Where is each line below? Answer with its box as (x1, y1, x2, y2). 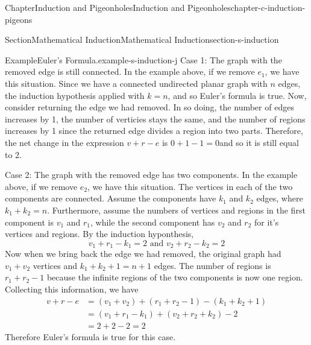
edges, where (256, 192, 303, 204)
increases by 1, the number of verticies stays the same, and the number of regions (5, 112, 306, 125)
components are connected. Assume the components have (5, 192, 216, 204)
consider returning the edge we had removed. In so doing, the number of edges (5, 101, 294, 113)
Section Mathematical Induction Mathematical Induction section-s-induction (5, 33, 279, 46)
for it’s (254, 215, 279, 228)
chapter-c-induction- (230, 1, 306, 13)
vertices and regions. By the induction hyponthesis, (5, 227, 194, 240)
